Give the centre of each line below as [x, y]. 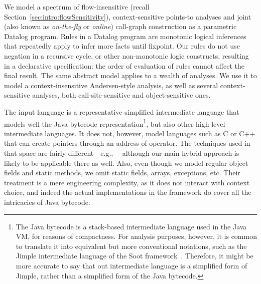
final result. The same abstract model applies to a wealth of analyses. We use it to [130, 75]
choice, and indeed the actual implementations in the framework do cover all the [128, 192]
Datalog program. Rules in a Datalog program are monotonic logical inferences [125, 36]
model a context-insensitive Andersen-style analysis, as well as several [111, 85]
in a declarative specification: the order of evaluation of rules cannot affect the [124, 65]
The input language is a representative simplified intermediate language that [122, 111]
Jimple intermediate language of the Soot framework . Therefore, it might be [135, 256]
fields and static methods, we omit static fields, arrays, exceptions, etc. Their [122, 173]
